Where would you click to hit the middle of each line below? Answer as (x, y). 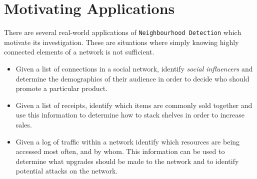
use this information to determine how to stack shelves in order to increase (130, 115)
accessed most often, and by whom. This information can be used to (120, 151)
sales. (24, 124)
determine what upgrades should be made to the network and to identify (127, 161)
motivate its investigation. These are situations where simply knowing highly (121, 42)
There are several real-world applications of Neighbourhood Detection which (123, 32)
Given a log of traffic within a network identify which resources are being (128, 141)
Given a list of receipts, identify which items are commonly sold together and (134, 105)
